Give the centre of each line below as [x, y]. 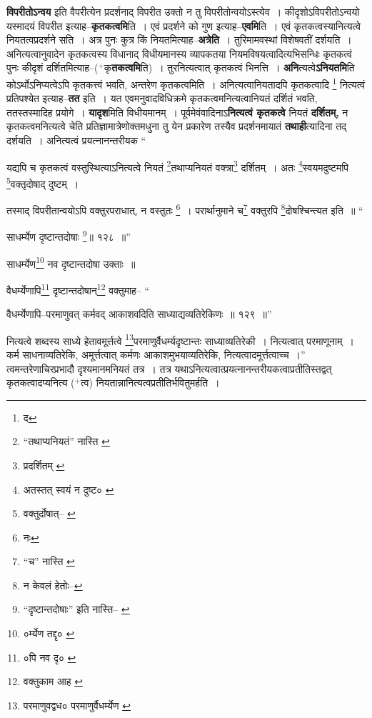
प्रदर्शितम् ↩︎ [44, 465]
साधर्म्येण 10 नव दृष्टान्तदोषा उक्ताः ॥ [71, 262]
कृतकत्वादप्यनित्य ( [41, 383]
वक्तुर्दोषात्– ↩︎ [49, 513]
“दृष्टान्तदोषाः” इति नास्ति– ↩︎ [76, 609]
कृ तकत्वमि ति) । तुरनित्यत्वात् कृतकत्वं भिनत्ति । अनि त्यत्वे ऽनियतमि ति [229, 68]
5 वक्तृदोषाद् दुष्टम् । [43, 182]
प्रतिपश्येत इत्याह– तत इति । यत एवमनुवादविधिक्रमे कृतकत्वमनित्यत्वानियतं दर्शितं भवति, [162, 98]
